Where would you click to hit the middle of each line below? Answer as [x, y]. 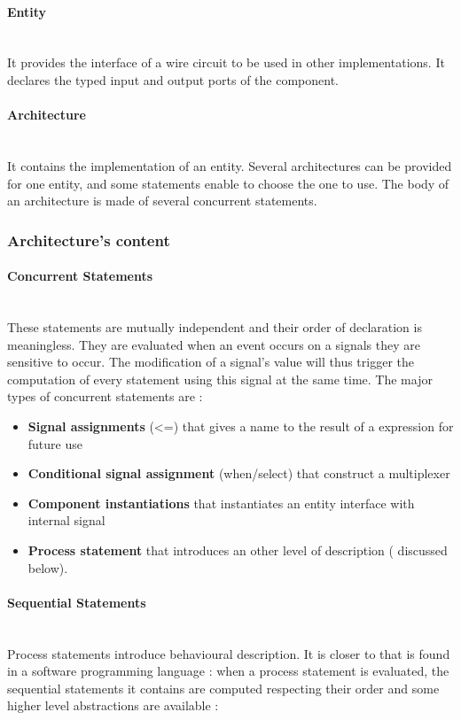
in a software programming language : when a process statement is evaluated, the [228, 671]
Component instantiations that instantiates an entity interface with [221, 503]
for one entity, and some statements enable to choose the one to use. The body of [228, 183]
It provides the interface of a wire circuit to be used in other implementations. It [226, 62]
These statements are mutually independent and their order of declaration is [215, 326]
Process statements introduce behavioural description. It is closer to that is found [229, 653]
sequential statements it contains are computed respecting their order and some [223, 688]
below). [48, 567]
